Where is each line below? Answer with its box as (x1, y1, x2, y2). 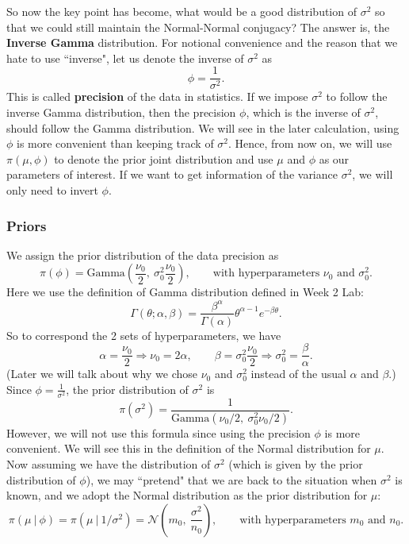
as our (319, 150, 350, 167)
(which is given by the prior (228, 456, 363, 473)
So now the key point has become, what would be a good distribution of (6, 3, 357, 19)
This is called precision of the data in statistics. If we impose (6, 88, 308, 105)
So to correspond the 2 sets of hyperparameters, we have (6, 326, 281, 343)
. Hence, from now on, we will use (228, 135, 392, 152)
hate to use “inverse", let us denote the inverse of (6, 49, 244, 66)
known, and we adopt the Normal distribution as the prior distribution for (6, 487, 368, 503)
